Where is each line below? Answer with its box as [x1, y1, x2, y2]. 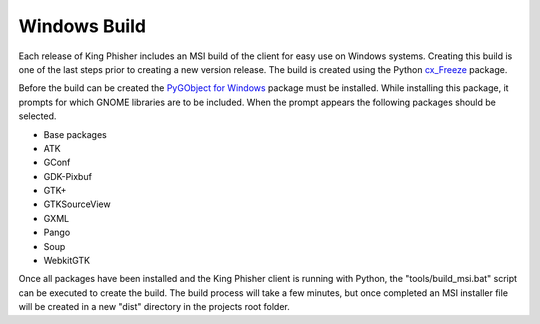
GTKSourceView [43, 198, 111, 210]
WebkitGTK [43, 255, 90, 267]
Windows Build [18, 15, 147, 37]
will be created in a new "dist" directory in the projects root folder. [18, 301, 290, 313]
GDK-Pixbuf [43, 170, 92, 182]
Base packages [43, 128, 107, 140]
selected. [18, 110, 57, 122]
